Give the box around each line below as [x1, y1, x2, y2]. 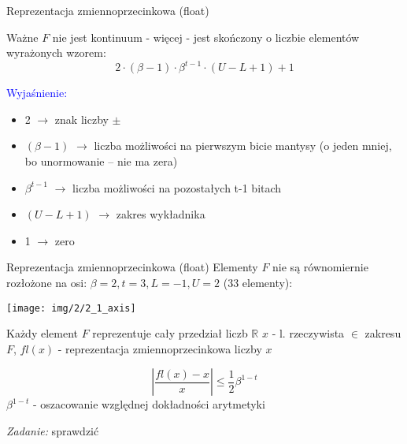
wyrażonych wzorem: [6, 44, 106, 61]
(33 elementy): [223, 274, 293, 291]
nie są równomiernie [272, 259, 368, 275]
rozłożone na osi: [6, 274, 87, 291]
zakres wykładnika [116, 206, 205, 222]
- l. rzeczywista [272, 325, 345, 341]
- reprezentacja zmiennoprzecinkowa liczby [57, 340, 262, 356]
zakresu [364, 325, 401, 341]
